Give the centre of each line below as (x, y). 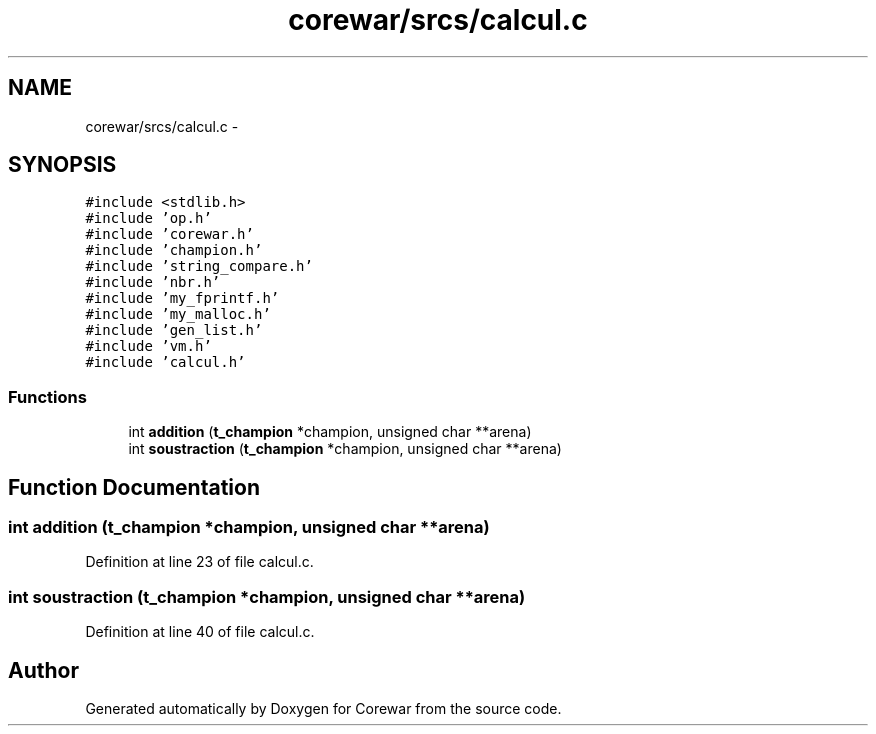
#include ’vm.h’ (148, 346)
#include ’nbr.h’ (153, 282)
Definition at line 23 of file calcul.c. (199, 562)
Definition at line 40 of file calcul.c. (200, 632)
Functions (47, 396)
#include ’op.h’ (148, 218)
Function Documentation (134, 487)
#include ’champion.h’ (174, 250)
